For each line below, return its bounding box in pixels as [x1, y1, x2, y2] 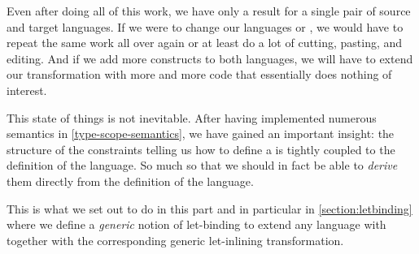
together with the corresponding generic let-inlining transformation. [7, 231, 344, 248]
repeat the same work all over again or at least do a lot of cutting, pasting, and [7, 34, 403, 51]
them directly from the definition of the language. [7, 172, 254, 189]
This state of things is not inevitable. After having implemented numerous [7, 109, 377, 126]
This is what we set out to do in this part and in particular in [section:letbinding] [7, 200, 412, 217]
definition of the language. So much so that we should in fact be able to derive [7, 157, 398, 174]
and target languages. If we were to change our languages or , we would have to [7, 18, 404, 35]
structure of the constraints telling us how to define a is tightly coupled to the [7, 140, 395, 157]
